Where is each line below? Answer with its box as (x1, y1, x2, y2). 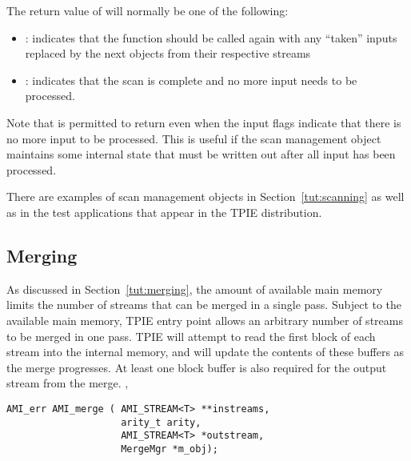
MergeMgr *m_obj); (121, 443, 218, 455)
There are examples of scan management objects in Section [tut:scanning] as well (6, 188, 405, 205)
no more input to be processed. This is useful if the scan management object (6, 130, 381, 146)
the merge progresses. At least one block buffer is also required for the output (6, 359, 387, 375)
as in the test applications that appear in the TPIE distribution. (6, 203, 322, 220)
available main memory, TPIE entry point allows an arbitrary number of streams (6, 311, 403, 328)
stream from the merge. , (6, 375, 129, 391)
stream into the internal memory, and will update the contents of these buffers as (6, 343, 405, 360)
